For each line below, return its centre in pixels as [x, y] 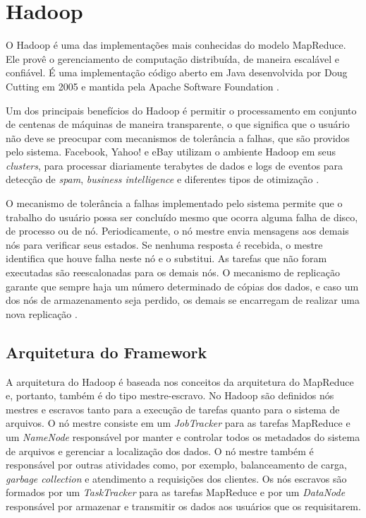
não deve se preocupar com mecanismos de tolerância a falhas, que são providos [178, 137]
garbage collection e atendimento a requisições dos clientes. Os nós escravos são [176, 478]
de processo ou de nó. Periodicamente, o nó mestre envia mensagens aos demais [177, 231]
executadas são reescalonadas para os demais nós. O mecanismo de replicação [173, 272]
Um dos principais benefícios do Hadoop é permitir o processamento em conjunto [181, 110]
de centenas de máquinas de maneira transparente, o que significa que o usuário [178, 124]
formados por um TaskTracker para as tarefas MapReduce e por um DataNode [176, 492]
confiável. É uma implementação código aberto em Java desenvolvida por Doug [177, 72]
